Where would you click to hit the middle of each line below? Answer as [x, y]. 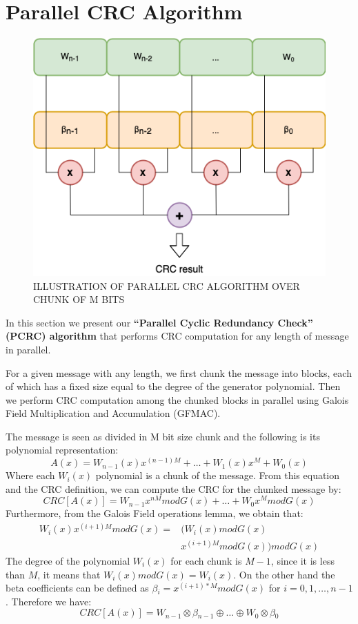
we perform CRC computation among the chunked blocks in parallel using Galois [177, 399]
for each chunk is [206, 561]
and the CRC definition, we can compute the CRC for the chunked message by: [173, 488]
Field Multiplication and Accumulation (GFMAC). [113, 413]
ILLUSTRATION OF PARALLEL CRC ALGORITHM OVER [167, 285]
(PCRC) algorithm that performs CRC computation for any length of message [177, 336]
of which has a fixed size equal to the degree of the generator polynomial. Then [173, 386]
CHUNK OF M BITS [79, 299]
